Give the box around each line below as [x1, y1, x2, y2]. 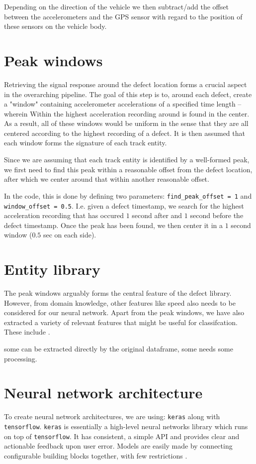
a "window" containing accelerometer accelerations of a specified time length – [4, 99, 242, 109]
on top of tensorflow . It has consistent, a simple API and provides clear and [4, 431, 240, 441]
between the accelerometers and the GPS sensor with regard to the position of [4, 11, 243, 21]
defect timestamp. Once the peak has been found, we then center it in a [4, 220, 223, 230]
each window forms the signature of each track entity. [4, 137, 167, 148]
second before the [190, 210, 244, 221]
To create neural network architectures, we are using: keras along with [4, 411, 220, 422]
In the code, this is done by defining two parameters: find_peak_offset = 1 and [4, 190, 252, 201]
